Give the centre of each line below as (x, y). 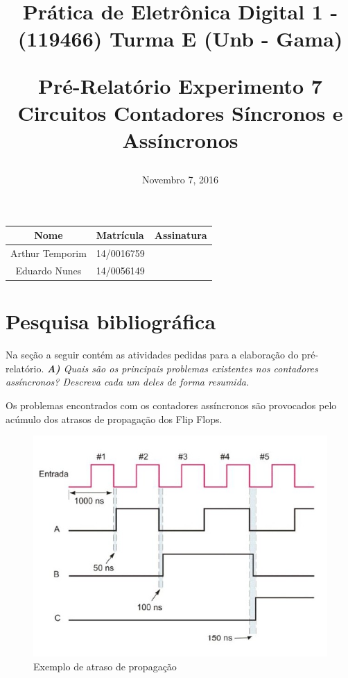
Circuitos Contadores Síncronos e (180, 112)
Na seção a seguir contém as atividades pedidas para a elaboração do (152, 355)
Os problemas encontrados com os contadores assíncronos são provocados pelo (171, 405)
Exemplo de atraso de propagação (105, 666)
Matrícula (120, 235)
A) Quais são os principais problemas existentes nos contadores (182, 368)
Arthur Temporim (49, 253)
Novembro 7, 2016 (180, 180)
